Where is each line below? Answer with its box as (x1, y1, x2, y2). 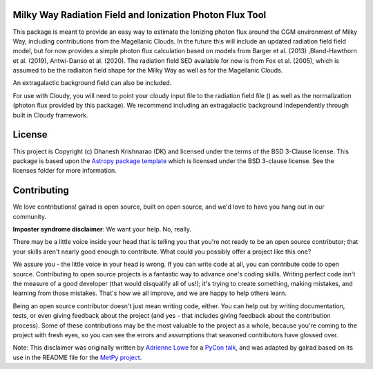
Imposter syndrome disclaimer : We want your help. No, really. (12, 225, 192, 234)
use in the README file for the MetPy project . (12, 353, 142, 361)
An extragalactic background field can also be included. (12, 79, 172, 87)
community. (12, 212, 46, 220)
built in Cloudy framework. (12, 111, 88, 119)
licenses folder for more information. (12, 167, 117, 175)
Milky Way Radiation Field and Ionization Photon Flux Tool (12, 9, 267, 21)
